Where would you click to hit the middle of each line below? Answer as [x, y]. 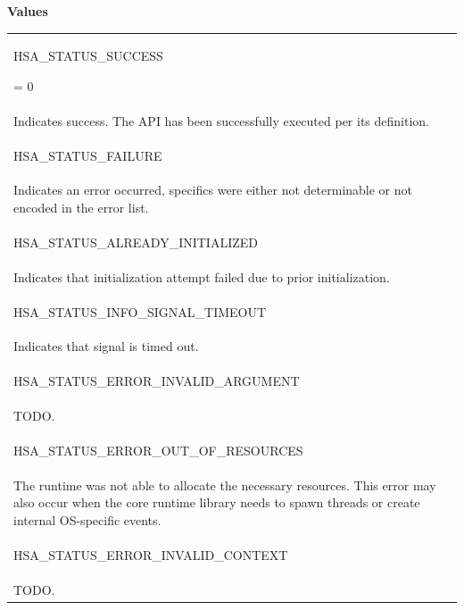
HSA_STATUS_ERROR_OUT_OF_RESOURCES [158, 450]
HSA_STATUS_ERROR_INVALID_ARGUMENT [157, 381]
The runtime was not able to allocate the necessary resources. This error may [225, 485]
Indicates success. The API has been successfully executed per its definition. [221, 120]
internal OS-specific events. [87, 520]
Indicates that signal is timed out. [106, 346]
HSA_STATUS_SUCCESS [88, 56]
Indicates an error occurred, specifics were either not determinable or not [213, 190]
